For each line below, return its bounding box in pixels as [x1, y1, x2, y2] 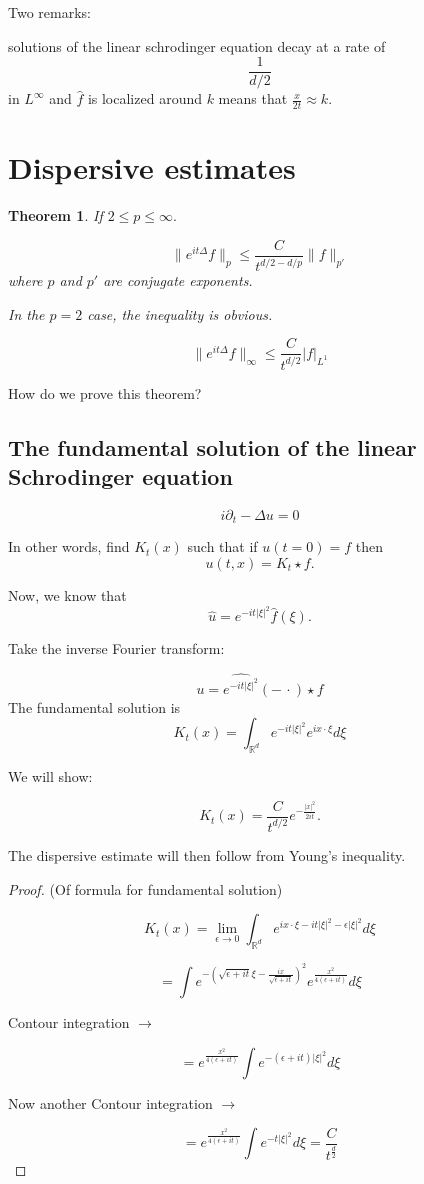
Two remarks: [8, 2, 91, 22]
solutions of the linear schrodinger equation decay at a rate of [8, 35, 386, 56]
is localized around [87, 88, 202, 109]
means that [218, 88, 288, 109]
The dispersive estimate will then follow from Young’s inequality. [8, 844, 406, 865]
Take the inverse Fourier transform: [8, 638, 225, 659]
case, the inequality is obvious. [87, 303, 273, 324]
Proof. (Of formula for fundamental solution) [8, 878, 283, 899]
